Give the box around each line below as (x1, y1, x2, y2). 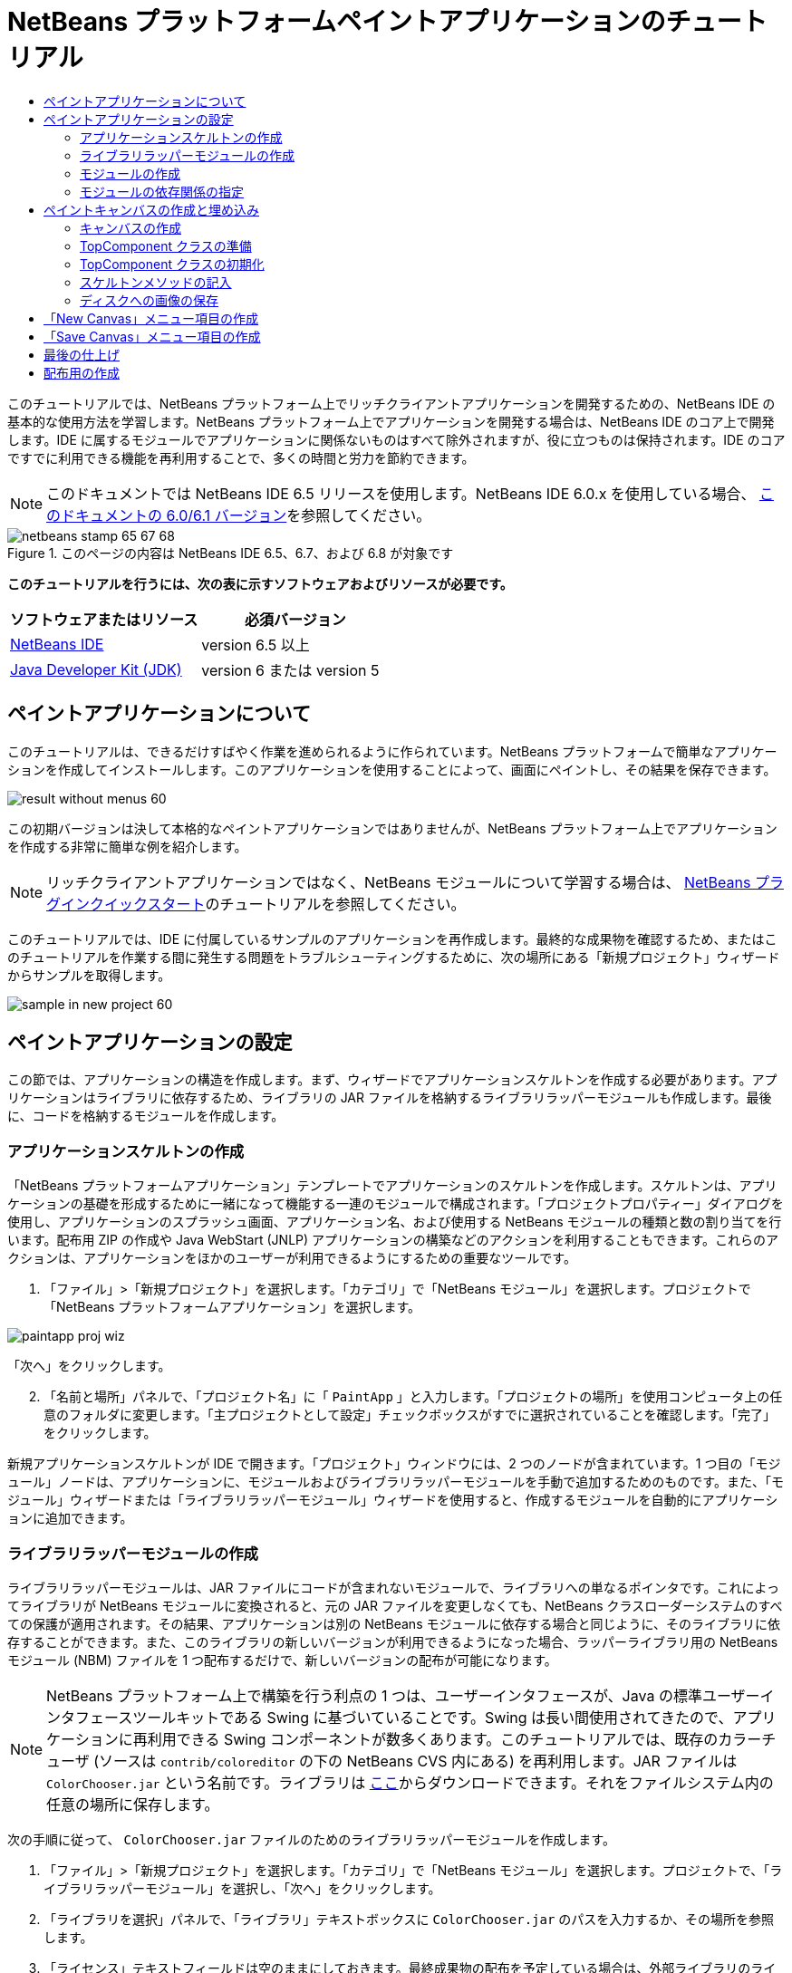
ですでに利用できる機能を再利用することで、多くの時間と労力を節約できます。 (7, 449, 475, 466)
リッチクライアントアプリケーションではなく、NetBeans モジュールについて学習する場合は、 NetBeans (46, 872, 751, 891)
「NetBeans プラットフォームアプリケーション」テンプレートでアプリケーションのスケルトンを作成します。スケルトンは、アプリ (7, 1178, 778, 1194)
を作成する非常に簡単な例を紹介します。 (7, 838, 247, 854)
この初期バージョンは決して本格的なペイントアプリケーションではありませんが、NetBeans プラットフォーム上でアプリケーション (7, 820, 778, 836)
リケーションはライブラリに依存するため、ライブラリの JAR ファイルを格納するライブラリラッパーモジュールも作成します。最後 (7, 1090, 772, 1106)
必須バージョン (244, 610, 346, 629)
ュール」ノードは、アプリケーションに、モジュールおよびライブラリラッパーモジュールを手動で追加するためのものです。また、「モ (7, 1474, 784, 1490)
